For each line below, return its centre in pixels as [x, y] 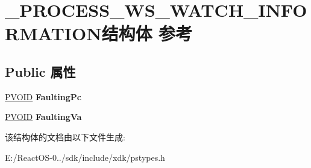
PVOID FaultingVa [43, 117]
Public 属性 [40, 71]
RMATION [53, 33]
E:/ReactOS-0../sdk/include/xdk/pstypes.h [85, 157]
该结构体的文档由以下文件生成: [65, 136]
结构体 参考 [147, 33]
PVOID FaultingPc [43, 96]
